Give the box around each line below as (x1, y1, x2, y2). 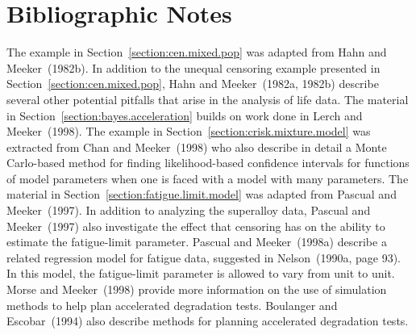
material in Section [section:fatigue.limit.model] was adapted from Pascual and (6, 186, 397, 203)
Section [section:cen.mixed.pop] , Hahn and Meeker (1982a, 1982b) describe (6, 75, 379, 92)
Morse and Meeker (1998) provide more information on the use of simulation (6, 281, 387, 298)
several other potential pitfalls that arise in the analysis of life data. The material (6, 90, 409, 107)
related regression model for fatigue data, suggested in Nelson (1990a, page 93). (6, 249, 401, 266)
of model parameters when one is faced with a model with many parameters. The (6, 170, 409, 186)
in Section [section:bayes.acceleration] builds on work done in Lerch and (6, 107, 363, 124)
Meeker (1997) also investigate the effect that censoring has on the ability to (6, 217, 385, 234)
